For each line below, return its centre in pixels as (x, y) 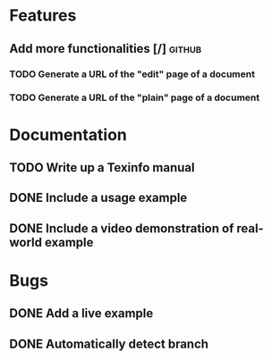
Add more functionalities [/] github (106, 49)
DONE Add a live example (81, 314)
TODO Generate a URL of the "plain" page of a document (135, 97)
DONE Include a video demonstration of (122, 228)
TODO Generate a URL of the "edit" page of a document (132, 74)
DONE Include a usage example (98, 198)
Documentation (68, 134)
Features (43, 16)
